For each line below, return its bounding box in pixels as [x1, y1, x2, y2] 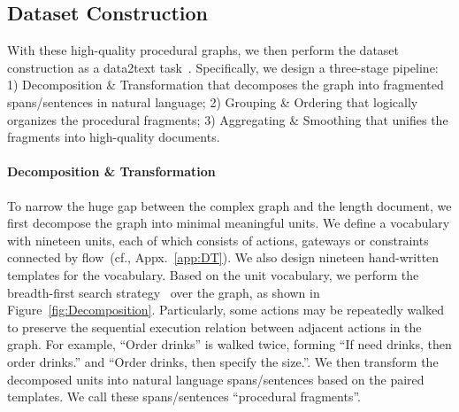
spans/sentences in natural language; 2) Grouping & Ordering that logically [7, 92, 418, 111]
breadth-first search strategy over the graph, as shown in [7, 283, 320, 301]
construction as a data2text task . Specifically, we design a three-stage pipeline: [7, 58, 439, 76]
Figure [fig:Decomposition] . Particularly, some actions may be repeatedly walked [7, 300, 445, 319]
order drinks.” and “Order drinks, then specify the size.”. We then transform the [7, 352, 439, 370]
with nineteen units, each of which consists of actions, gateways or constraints [7, 230, 429, 249]
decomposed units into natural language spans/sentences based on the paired [7, 369, 425, 388]
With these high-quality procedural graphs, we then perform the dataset [7, 41, 400, 59]
